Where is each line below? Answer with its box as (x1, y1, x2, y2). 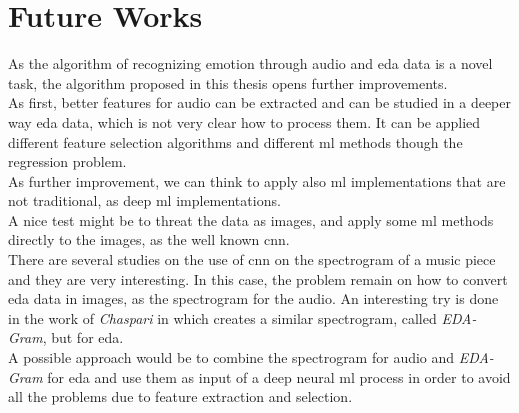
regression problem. (8, 151, 127, 172)
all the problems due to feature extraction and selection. (8, 386, 353, 407)
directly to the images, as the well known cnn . (8, 229, 290, 250)
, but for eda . (42, 327, 124, 348)
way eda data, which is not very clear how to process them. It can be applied (8, 111, 481, 132)
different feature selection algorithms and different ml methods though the (8, 131, 463, 152)
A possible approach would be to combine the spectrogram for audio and (8, 347, 455, 368)
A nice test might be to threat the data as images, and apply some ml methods (8, 209, 494, 230)
